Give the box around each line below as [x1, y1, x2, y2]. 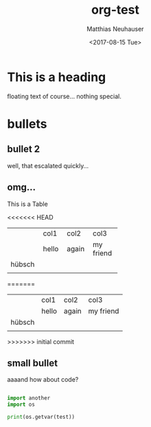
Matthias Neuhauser [86, 25, 144, 33]
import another [7, 395, 51, 402]
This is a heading [7, 69, 106, 84]
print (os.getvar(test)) [7, 414, 75, 421]
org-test [91, 2, 139, 18]
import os [7, 401, 36, 408]
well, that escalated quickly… [7, 161, 89, 170]
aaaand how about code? [7, 376, 79, 384]
